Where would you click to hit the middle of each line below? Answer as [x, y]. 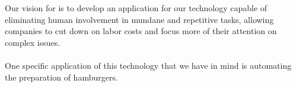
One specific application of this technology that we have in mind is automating [148, 65]
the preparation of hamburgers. [61, 77]
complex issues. [33, 42]
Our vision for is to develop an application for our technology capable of [136, 8]
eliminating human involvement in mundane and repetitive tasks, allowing [139, 19]
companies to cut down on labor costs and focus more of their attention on [141, 31]
